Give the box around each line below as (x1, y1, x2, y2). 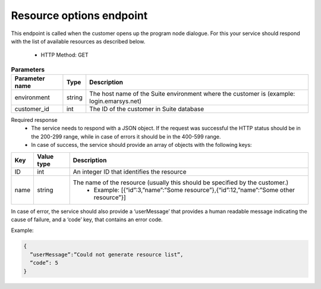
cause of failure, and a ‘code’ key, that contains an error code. (11, 216, 163, 223)
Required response (11, 117, 58, 124)
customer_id (14, 105, 50, 113)
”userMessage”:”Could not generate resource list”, (30, 251, 184, 258)
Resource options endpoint (11, 9, 148, 22)
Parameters (11, 65, 45, 74)
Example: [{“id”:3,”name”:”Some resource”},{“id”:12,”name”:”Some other (93, 186, 295, 194)
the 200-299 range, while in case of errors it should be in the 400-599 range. (31, 133, 221, 140)
